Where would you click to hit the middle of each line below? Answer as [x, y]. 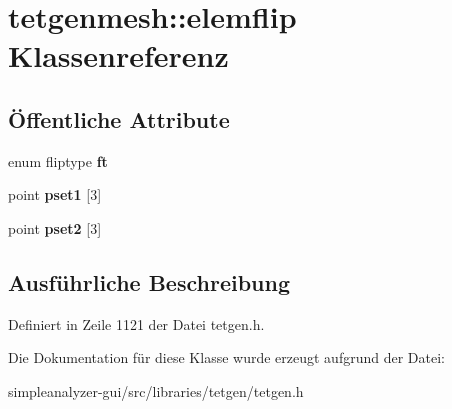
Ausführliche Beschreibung [149, 281]
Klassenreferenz [118, 55]
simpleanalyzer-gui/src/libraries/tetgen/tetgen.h [156, 390]
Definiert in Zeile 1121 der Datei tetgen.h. [136, 323]
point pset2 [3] [55, 227]
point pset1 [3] [55, 194]
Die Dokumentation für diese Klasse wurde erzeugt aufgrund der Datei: [226, 357]
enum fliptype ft [58, 160]
